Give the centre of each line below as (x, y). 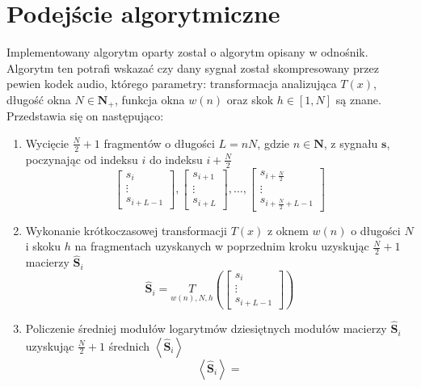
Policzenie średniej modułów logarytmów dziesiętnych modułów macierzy (206, 328)
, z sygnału (351, 143)
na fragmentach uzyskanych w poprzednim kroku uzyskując (222, 246)
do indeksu (176, 159)
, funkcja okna (149, 99)
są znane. (358, 99)
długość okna (39, 99)
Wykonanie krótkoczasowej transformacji (126, 230)
